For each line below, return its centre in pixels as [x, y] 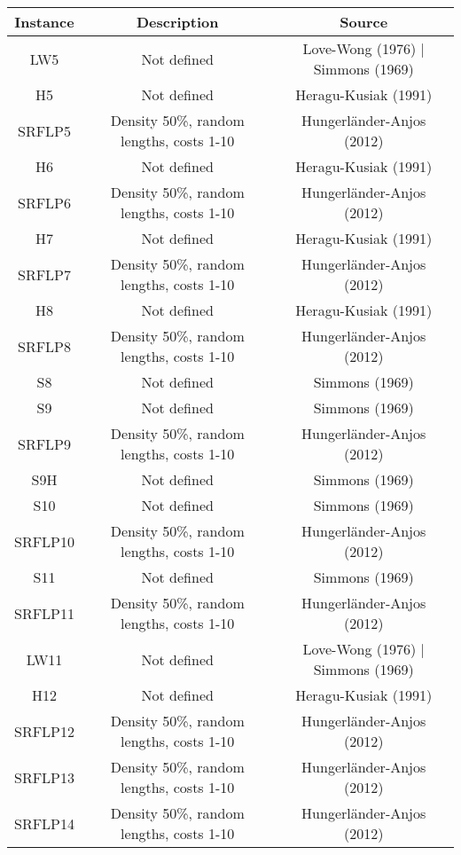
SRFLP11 [45, 613]
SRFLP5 [45, 130]
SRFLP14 [45, 823]
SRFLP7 [45, 274]
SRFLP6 [45, 202]
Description [177, 22]
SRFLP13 [45, 777]
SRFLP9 [45, 443]
